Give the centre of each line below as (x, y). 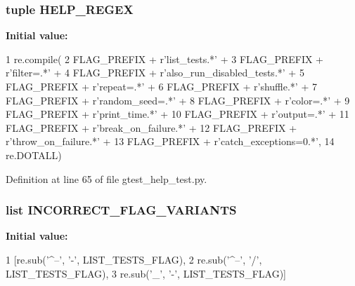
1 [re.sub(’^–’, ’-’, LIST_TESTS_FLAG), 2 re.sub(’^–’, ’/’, (134, 259)
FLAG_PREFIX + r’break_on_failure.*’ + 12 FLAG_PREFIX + (151, 127)
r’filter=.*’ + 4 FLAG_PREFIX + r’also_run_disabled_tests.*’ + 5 (155, 73)
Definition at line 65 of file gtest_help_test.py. (106, 178)
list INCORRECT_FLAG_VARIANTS (121, 210)
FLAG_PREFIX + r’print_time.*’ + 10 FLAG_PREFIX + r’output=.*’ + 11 (177, 114)
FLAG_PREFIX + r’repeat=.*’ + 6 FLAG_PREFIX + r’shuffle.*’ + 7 (161, 86)
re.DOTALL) (34, 155)
